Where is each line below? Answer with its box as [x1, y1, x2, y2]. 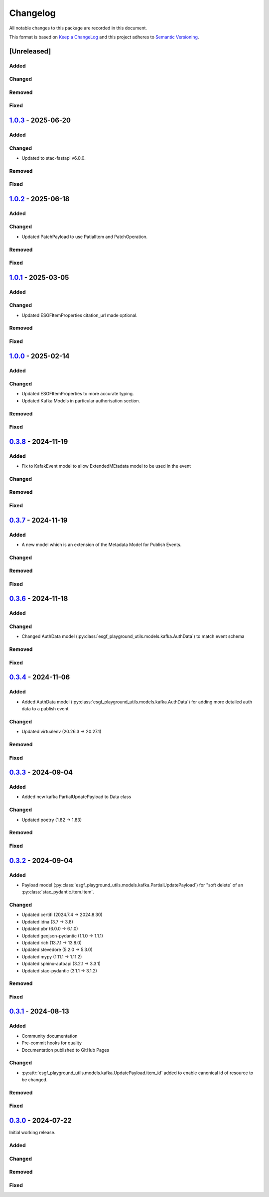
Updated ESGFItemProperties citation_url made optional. [21, 312, 138, 318]
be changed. [21, 1077, 48, 1083]
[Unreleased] [9, 47, 51, 55]
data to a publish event [21, 706, 69, 712]
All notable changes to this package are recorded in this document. [9, 25, 147, 31]
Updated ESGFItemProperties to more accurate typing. [21, 391, 134, 397]
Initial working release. [9, 1130, 56, 1136]
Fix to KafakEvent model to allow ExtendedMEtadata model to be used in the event [21, 463, 191, 469]
